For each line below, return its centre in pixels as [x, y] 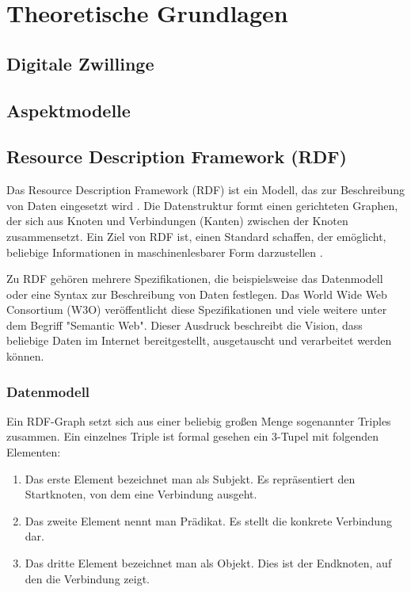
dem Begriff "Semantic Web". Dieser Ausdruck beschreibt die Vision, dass [185, 325]
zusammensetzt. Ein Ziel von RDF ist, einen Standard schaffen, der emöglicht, [196, 236]
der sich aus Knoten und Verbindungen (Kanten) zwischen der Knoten [177, 221]
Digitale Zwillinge [80, 63]
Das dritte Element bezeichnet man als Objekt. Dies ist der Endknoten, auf [208, 563]
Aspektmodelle [68, 110]
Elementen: [34, 452]
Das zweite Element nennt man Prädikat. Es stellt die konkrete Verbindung [208, 520]
